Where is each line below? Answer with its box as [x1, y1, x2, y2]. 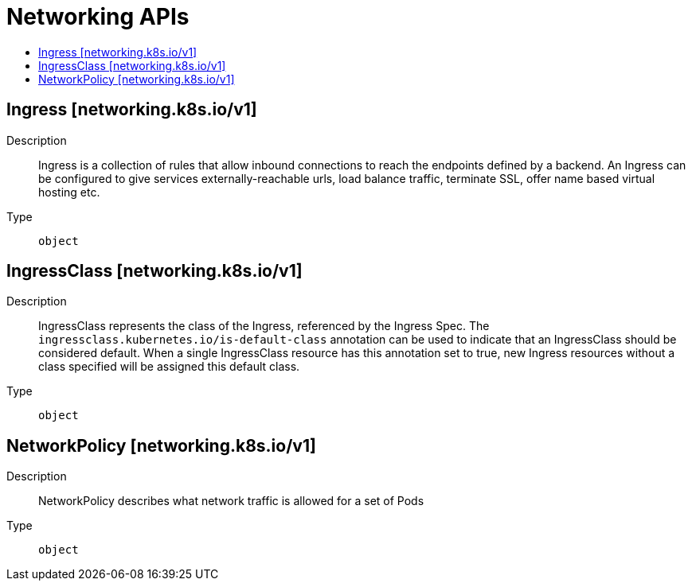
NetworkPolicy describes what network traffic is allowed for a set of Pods [38, 494, 424, 508]
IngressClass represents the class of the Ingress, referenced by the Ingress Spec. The [38, 319, 490, 333]
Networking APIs [6, 3, 190, 30]
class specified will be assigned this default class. [38, 360, 300, 374]
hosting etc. [38, 185, 100, 199]
